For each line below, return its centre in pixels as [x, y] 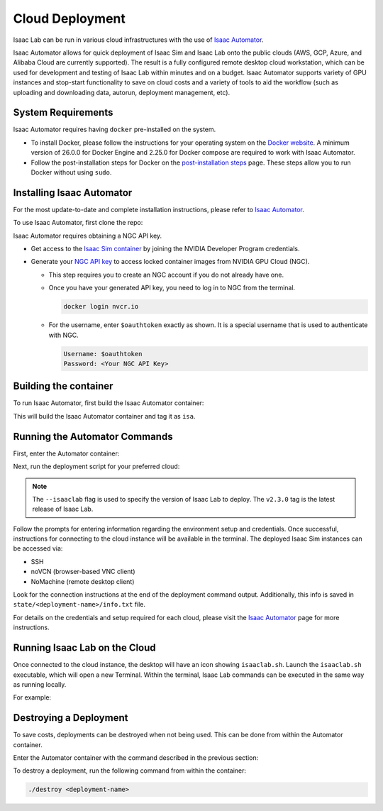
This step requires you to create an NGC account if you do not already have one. [166, 275]
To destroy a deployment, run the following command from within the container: [130, 771]
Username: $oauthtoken [103, 354]
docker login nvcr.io [101, 307]
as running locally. [40, 684]
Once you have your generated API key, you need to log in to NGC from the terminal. [172, 288]
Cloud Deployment [69, 18]
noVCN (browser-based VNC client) [83, 572]
